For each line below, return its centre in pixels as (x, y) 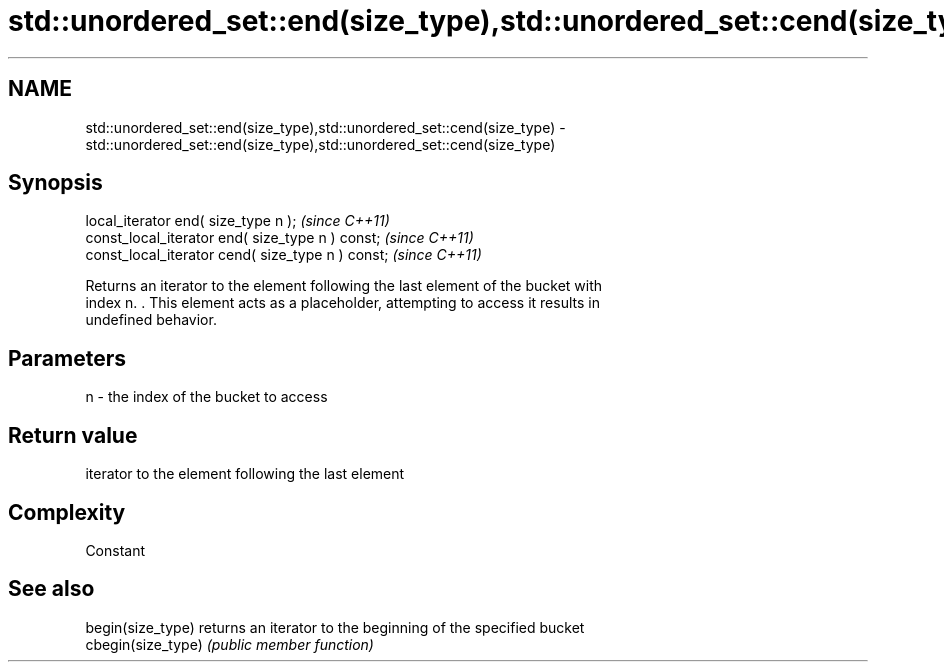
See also (51, 589)
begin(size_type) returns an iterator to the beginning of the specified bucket (335, 627)
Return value (73, 435)
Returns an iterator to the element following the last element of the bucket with (344, 286)
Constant (115, 550)
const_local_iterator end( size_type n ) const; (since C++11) (279, 238)
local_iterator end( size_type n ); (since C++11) (237, 221)
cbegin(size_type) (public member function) (229, 644)
